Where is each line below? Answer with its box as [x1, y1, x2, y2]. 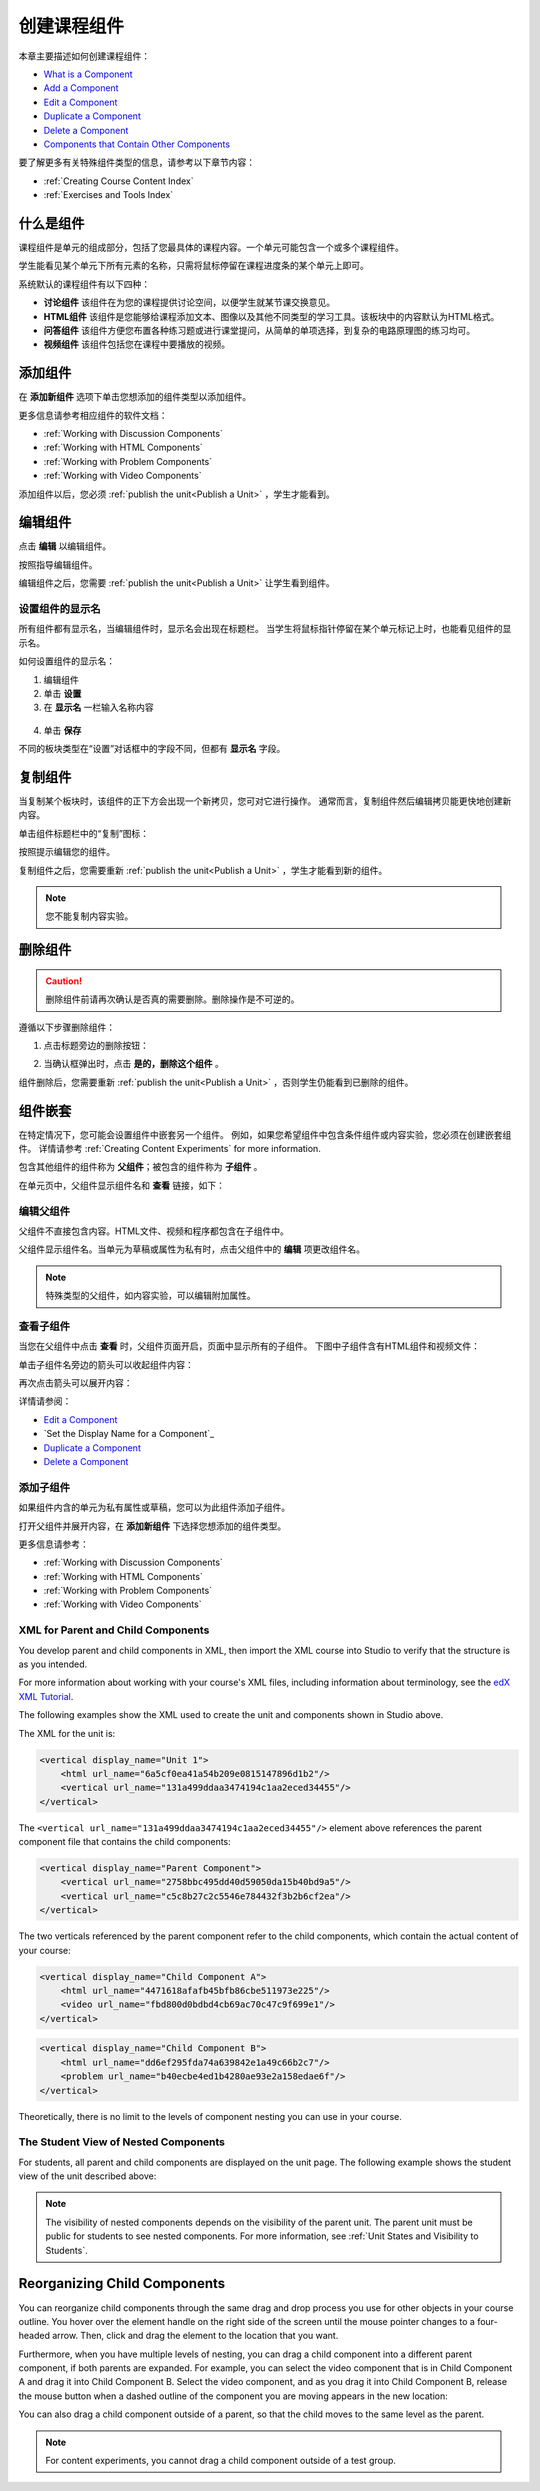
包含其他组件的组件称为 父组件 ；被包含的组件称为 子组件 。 [18, 1161, 263, 1173]
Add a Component [43, 82, 119, 94]
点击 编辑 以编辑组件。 [18, 540, 112, 552]
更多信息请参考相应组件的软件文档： [18, 409, 168, 421]
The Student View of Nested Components [18, 2135, 225, 2149]
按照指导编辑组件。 [18, 558, 98, 570]
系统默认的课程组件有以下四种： [18, 278, 150, 290]
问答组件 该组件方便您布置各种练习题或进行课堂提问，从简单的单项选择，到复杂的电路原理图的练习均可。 [43, 324, 475, 336]
